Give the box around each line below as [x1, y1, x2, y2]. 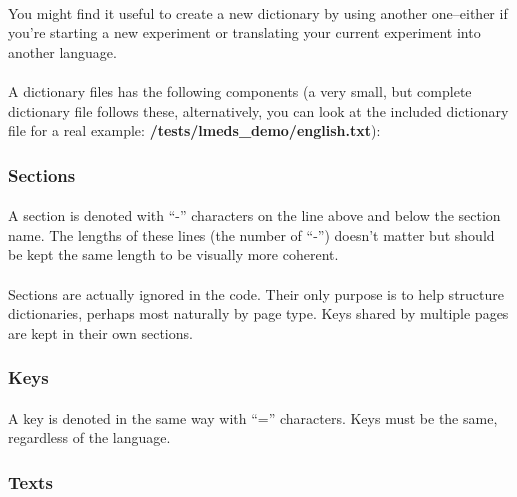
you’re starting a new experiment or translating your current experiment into [8, 22, 481, 43]
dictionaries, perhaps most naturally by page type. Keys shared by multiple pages [8, 303, 509, 324]
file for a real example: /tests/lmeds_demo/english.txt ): [8, 120, 381, 141]
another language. [8, 41, 117, 62]
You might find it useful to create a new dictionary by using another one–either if [8, 2, 508, 23]
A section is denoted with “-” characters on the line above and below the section [8, 205, 501, 226]
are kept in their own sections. [8, 322, 193, 343]
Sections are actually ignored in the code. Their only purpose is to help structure [8, 283, 505, 304]
